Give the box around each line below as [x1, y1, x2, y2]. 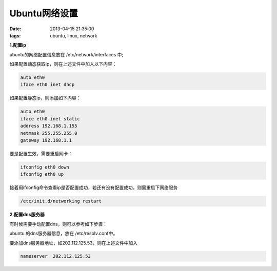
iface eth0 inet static [20, 116, 81, 121]
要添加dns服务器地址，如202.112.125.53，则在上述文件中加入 [9, 240, 138, 246]
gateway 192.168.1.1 [20, 137, 72, 143]
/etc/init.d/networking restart [20, 198, 102, 204]
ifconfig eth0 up [20, 172, 64, 177]
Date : [9, 26, 22, 32]
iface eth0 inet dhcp [20, 82, 75, 88]
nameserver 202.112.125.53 [20, 254, 91, 259]
